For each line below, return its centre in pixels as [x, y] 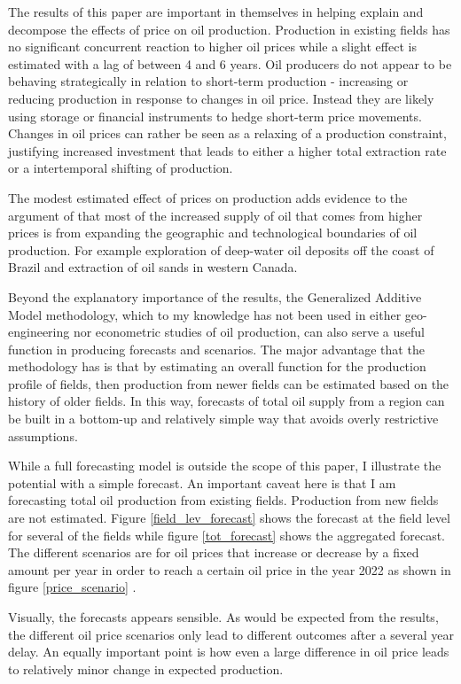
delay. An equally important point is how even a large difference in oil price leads [229, 652]
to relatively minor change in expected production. [146, 668]
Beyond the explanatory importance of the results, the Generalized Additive [215, 296]
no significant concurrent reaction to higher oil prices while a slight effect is [212, 47]
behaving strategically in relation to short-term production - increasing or [208, 81]
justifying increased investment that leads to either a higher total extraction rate [227, 150]
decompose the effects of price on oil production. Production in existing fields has [229, 29]
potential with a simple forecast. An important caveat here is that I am [202, 482]
